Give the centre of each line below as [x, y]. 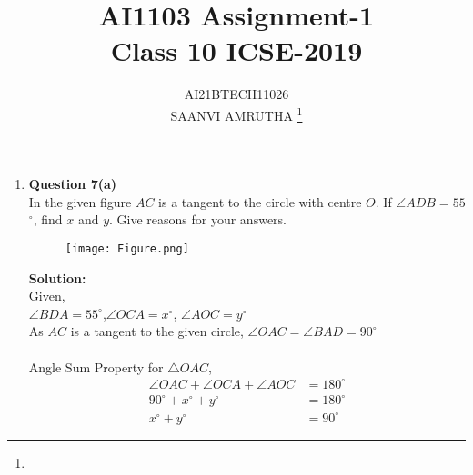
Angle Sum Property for [96, 366]
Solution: [57, 277]
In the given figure [80, 201]
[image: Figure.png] [127, 248]
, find [48, 219]
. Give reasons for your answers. [198, 219]
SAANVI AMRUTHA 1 [236, 114]
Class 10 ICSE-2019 [236, 50]
